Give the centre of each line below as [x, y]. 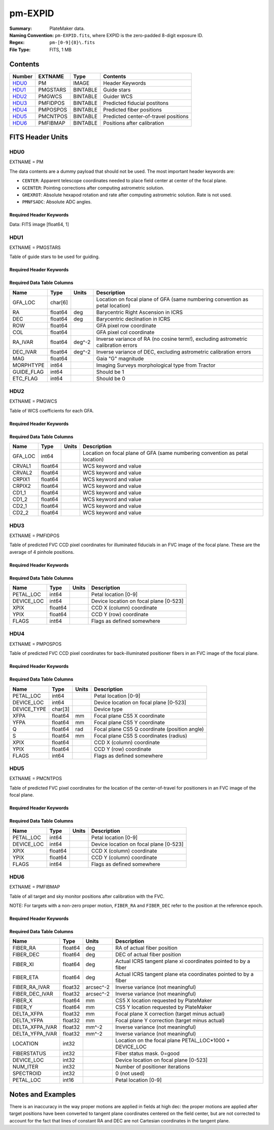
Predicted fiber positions [133, 110]
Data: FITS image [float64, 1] [39, 224]
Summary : [21, 28]
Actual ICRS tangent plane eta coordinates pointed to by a [184, 974]
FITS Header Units [39, 137]
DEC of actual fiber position [148, 955]
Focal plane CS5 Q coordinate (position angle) [149, 729]
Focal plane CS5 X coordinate [129, 716]
